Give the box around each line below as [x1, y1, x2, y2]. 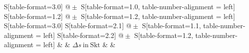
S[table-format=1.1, [142, 20, 201, 31]
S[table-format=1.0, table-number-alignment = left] [81, 1, 235, 11]
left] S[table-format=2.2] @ [43, 30, 124, 40]
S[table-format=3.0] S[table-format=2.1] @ [4, 20, 132, 31]
